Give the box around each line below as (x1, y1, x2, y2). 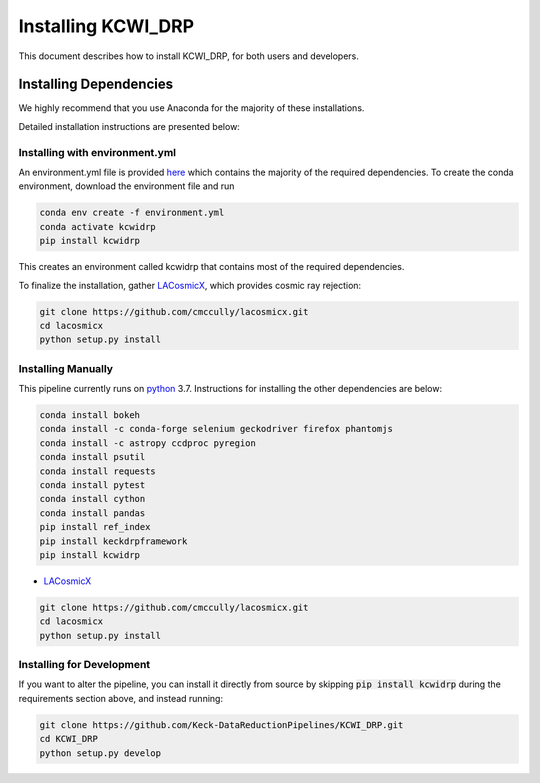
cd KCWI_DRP (39, 733, 99, 745)
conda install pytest (39, 479, 146, 490)
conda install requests (39, 465, 157, 477)
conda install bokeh (39, 410, 140, 420)
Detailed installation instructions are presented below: (18, 120, 240, 132)
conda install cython (39, 493, 146, 505)
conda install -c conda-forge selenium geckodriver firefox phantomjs (39, 423, 394, 435)
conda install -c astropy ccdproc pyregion (39, 437, 257, 449)
